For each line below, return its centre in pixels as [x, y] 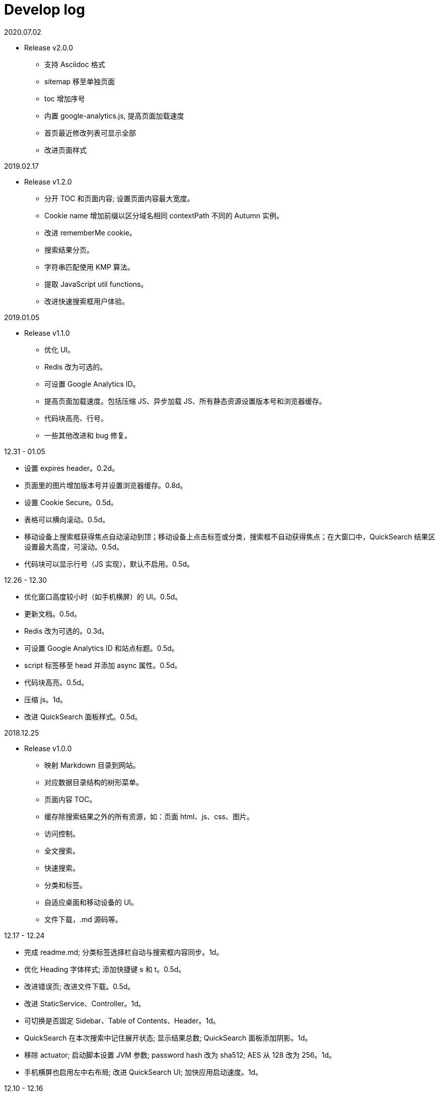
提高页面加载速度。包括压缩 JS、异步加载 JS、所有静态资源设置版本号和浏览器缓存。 [185, 401]
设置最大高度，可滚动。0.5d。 [74, 546]
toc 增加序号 [65, 98]
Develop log [45, 10]
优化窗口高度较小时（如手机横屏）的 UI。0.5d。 [103, 596]
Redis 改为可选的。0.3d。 [66, 631]
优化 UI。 [60, 349]
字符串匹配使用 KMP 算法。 [89, 267]
